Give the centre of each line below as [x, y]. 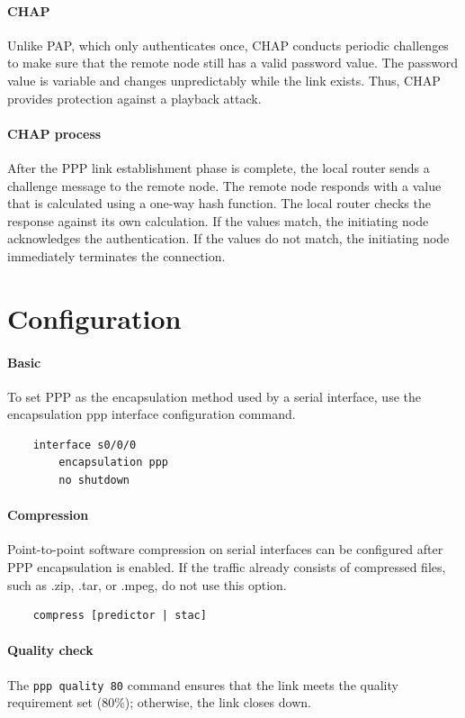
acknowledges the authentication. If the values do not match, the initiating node [228, 238]
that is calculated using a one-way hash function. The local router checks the [219, 203]
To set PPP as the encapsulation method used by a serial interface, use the [214, 396]
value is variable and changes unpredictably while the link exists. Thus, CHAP [224, 80]
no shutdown [94, 481]
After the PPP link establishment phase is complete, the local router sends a [219, 167]
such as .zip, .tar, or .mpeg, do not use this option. [147, 584]
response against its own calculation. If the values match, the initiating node [218, 220]
